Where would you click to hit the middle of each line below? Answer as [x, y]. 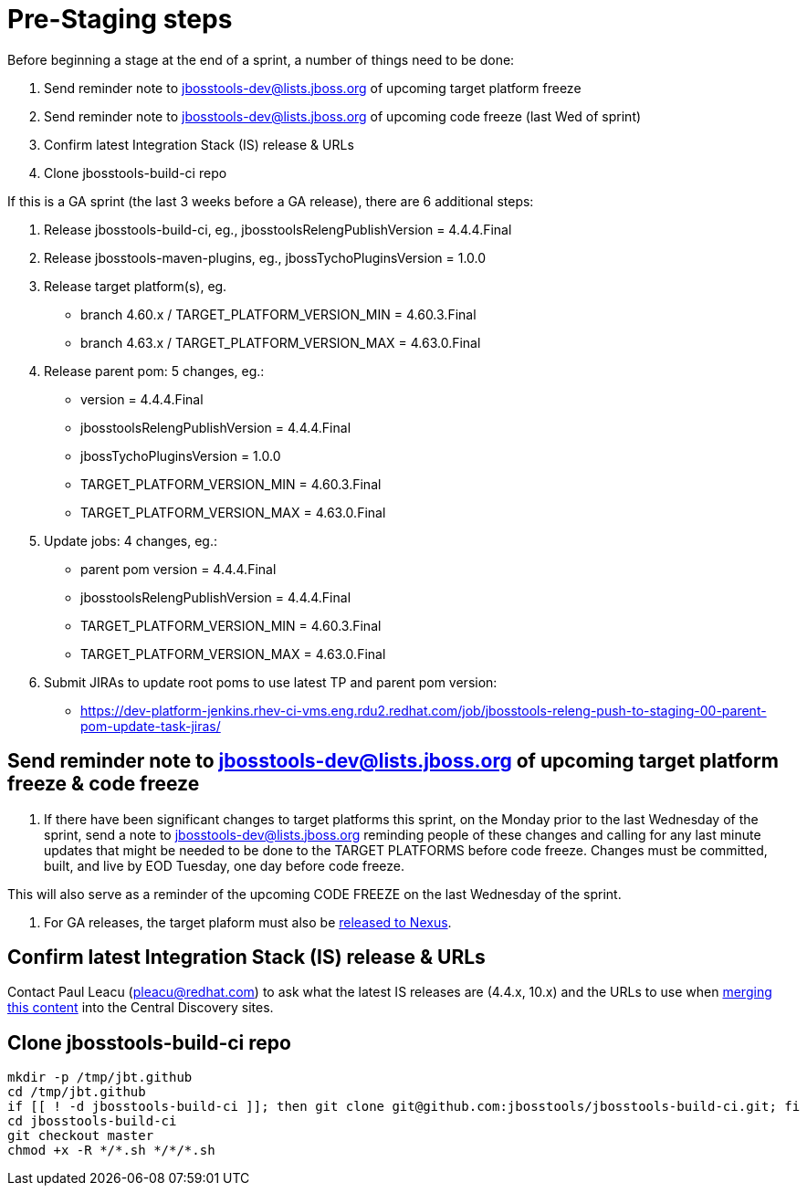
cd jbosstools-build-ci [92, 1121]
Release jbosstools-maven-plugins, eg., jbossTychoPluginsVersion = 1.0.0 [265, 257]
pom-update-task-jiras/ [151, 726]
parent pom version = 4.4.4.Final [178, 569]
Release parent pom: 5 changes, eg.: [154, 371]
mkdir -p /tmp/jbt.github [100, 1078]
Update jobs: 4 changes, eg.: [131, 540]
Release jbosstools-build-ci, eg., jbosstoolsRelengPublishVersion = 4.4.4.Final [278, 229]
